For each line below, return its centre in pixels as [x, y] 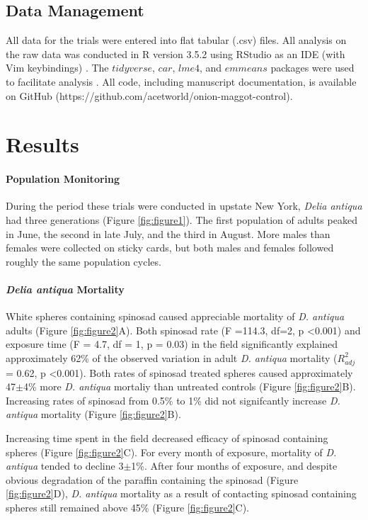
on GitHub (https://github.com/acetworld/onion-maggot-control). [149, 95]
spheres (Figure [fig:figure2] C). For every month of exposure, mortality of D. [171, 452]
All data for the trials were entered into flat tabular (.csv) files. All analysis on [176, 40]
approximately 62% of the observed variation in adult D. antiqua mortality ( [172, 357]
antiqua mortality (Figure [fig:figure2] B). [93, 414]
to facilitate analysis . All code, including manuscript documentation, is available [181, 81]
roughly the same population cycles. [84, 261]
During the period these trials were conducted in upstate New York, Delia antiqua [184, 206]
